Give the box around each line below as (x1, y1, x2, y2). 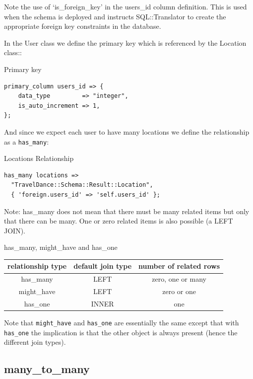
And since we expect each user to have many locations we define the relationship (4, 126, 250, 137)
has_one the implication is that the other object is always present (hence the (4, 327, 238, 337)
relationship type (7, 261, 67, 271)
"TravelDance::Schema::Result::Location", (11, 181, 153, 189)
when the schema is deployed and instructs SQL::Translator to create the (4, 11, 226, 21)
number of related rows (138, 261, 220, 271)
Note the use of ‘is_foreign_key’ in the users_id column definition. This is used (4, 1, 247, 11)
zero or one (162, 286, 196, 297)
